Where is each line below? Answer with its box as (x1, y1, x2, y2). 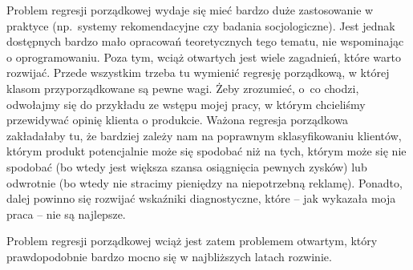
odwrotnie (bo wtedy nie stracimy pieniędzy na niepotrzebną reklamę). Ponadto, (6, 174, 403, 191)
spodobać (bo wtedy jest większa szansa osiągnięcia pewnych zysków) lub (6, 158, 367, 175)
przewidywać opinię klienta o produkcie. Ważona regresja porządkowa (6, 111, 349, 128)
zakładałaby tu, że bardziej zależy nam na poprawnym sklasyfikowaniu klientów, (6, 127, 402, 143)
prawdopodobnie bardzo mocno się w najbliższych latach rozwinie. (6, 248, 332, 264)
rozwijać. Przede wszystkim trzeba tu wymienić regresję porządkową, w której (6, 64, 390, 81)
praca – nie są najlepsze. (6, 205, 126, 222)
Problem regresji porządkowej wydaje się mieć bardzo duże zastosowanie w (6, 2, 374, 18)
